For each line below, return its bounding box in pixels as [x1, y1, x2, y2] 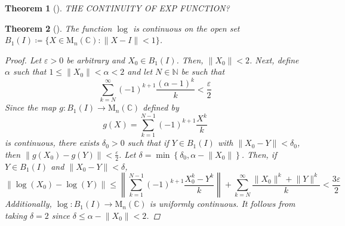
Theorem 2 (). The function [5, 22, 112, 34]
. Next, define [249, 53, 299, 66]
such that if [127, 136, 169, 149]
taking [5, 209, 27, 221]
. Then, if [241, 148, 277, 160]
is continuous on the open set [133, 22, 240, 34]
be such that [181, 65, 225, 78]
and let [127, 65, 153, 78]
